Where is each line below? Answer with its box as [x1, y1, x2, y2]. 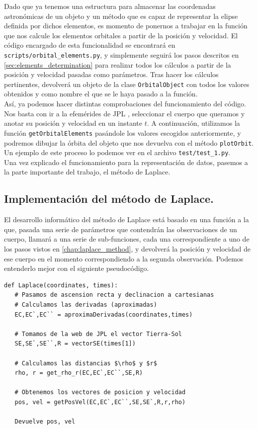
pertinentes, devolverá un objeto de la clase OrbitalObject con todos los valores [4, 79, 250, 89]
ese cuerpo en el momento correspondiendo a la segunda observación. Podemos [4, 253, 244, 263]
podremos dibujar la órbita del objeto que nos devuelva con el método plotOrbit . [4, 137, 254, 148]
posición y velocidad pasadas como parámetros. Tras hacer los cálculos [4, 69, 219, 80]
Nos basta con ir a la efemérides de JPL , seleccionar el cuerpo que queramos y [4, 108, 245, 118]
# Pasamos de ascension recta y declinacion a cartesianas [14, 291, 214, 299]
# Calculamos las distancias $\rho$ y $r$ [14, 359, 157, 367]
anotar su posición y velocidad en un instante [4, 118, 142, 128]
